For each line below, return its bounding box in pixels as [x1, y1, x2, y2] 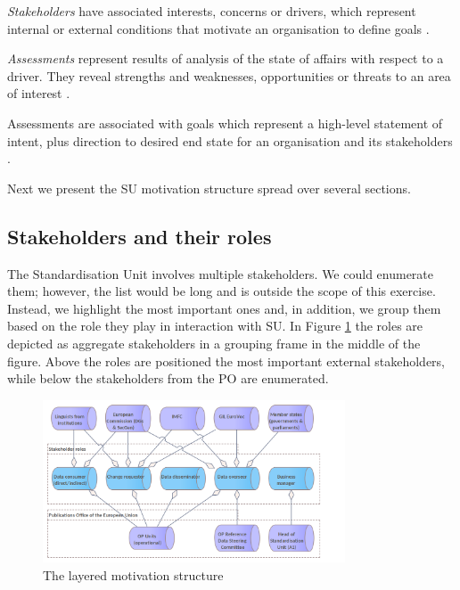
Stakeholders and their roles [7, 222, 272, 250]
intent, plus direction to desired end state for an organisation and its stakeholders [7, 131, 453, 150]
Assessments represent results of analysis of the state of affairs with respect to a [7, 49, 444, 68]
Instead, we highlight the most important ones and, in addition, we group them [7, 299, 441, 317]
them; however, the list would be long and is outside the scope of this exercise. [7, 282, 436, 300]
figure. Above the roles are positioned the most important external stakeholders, [7, 351, 446, 370]
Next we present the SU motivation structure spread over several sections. [7, 178, 411, 197]
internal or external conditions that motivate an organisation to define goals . [7, 19, 430, 37]
